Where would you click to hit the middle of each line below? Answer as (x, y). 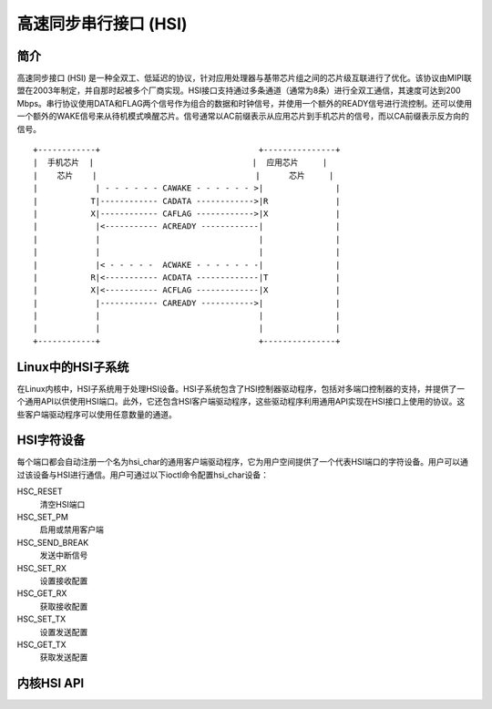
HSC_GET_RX (42, 593)
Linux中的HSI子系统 (73, 367)
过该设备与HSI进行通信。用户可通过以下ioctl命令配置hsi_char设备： (143, 475)
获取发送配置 (64, 657)
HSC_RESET (40, 491)
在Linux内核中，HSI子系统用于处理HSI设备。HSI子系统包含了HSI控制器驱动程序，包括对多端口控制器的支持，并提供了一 (241, 388)
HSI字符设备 (51, 441)
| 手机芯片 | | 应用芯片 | (180, 163)
